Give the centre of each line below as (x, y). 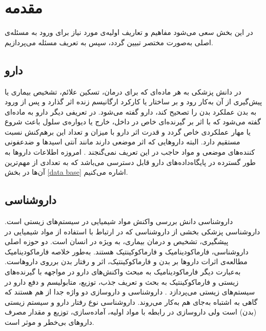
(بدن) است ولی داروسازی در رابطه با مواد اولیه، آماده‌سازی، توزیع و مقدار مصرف (131, 312)
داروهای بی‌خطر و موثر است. (49, 322)
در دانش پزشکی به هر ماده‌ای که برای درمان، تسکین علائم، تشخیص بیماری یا (123, 91)
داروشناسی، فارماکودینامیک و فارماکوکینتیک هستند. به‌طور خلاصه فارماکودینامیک (127, 251)
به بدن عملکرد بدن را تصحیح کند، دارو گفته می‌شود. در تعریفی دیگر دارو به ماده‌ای (131, 111)
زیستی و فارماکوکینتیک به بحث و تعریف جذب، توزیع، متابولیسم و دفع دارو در (122, 281)
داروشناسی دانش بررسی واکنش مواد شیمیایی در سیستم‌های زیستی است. (119, 221)
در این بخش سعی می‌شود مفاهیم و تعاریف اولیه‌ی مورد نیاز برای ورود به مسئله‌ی (129, 32)
